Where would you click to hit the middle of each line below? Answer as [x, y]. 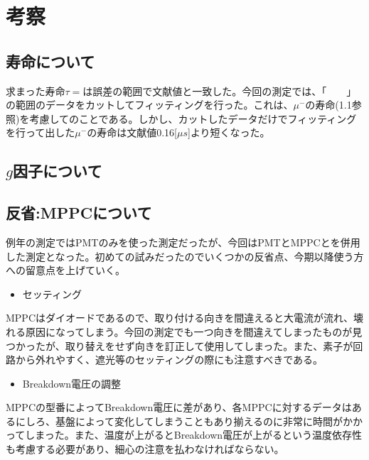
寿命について [50, 61]
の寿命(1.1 [328, 105]
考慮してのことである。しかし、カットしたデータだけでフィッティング [193, 118]
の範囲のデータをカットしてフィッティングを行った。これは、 [150, 105]
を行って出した [41, 132]
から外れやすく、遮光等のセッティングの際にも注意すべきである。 [169, 360]
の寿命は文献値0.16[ [132, 132]
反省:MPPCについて [79, 213]
